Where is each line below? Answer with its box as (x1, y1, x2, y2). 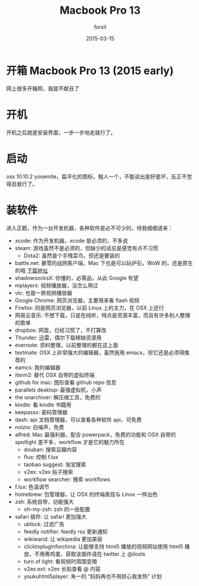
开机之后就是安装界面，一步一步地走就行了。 (6, 129, 116, 136)
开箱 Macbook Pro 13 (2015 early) (6, 64, 174, 78)
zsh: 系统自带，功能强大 (14, 498, 74, 505)
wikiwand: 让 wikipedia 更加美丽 (23, 535, 103, 542)
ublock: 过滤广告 (23, 520, 64, 528)
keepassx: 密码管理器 (14, 408, 68, 415)
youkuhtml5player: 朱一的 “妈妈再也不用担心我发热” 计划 (23, 572, 162, 579)
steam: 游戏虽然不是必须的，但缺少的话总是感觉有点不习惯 (14, 244, 159, 251)
